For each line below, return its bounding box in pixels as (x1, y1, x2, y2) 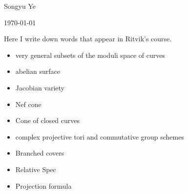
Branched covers (15, 148, 64, 158)
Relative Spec (15, 164, 56, 174)
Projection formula (15, 180, 72, 191)
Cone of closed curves (15, 115, 80, 125)
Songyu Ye (4, 1, 36, 11)
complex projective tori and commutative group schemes (15, 131, 184, 141)
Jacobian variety (15, 82, 64, 92)
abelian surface (15, 66, 60, 76)
